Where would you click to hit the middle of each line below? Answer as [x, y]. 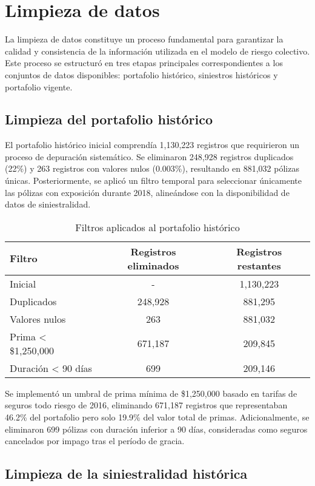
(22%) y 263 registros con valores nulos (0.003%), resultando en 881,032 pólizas [152, 168]
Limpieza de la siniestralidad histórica [126, 474]
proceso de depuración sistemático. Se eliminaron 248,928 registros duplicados [149, 156]
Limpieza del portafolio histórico [109, 119]
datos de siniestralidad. [48, 204]
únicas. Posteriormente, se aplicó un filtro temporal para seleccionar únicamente [153, 181]
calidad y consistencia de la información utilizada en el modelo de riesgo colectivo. [157, 51]
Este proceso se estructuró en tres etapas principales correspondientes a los [144, 63]
